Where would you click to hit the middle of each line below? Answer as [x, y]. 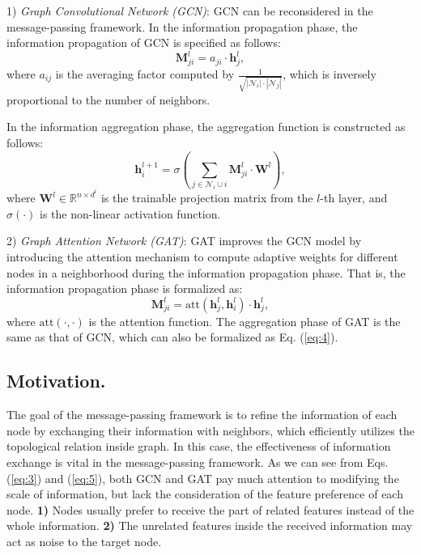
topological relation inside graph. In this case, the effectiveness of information [199, 446]
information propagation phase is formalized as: [125, 288]
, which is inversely [330, 74]
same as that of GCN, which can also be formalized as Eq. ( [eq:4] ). [172, 337]
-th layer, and [354, 198]
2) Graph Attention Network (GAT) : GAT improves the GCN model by [184, 241]
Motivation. [56, 381]
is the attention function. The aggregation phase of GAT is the [245, 321]
